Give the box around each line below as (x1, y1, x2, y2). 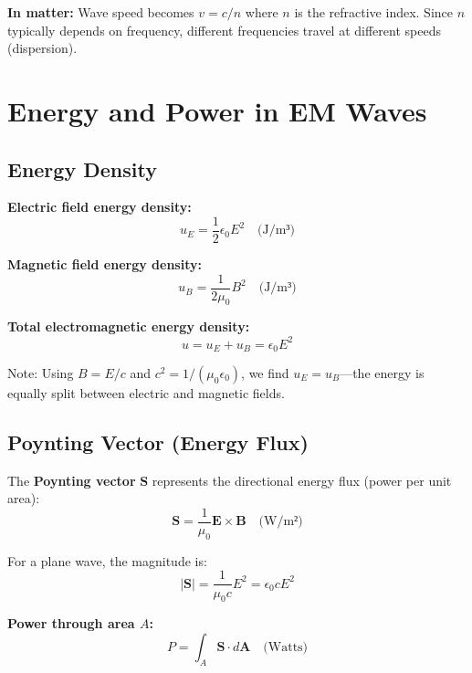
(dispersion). (7, 38, 78, 58)
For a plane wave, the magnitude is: (7, 551, 207, 570)
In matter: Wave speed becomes (7, 3, 194, 21)
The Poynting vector (7, 470, 136, 489)
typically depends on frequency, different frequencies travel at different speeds (7, 20, 441, 39)
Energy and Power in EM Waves (7, 91, 427, 129)
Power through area (7, 614, 135, 633)
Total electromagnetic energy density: (7, 317, 250, 336)
